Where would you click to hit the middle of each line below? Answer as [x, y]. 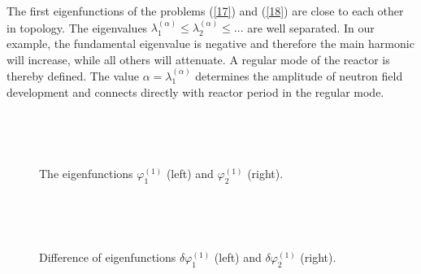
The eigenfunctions [86, 174]
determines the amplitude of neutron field [299, 76]
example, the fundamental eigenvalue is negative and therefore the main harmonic [210, 43]
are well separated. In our [311, 27]
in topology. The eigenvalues [77, 27]
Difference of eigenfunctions [108, 257]
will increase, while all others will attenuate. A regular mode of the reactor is [198, 59]
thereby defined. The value [73, 76]
